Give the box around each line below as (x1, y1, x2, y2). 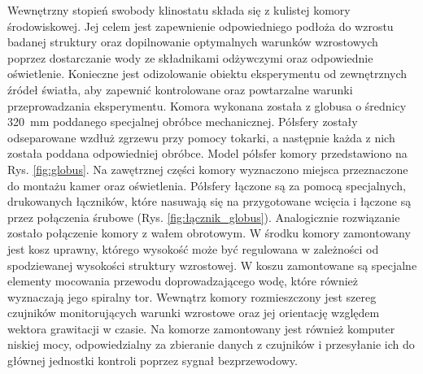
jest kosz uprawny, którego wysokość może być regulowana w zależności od (7, 240, 379, 257)
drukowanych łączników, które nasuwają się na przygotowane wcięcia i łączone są (7, 193, 412, 210)
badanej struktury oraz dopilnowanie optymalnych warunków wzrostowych (7, 33, 378, 50)
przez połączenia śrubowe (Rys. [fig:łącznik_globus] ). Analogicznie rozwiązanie (7, 208, 400, 225)
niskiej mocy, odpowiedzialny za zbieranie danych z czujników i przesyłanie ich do (7, 336, 415, 353)
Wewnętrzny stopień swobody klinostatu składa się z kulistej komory (7, 2, 351, 18)
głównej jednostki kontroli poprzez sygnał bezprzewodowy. (7, 352, 298, 369)
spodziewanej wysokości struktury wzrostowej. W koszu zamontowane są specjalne (7, 256, 417, 273)
